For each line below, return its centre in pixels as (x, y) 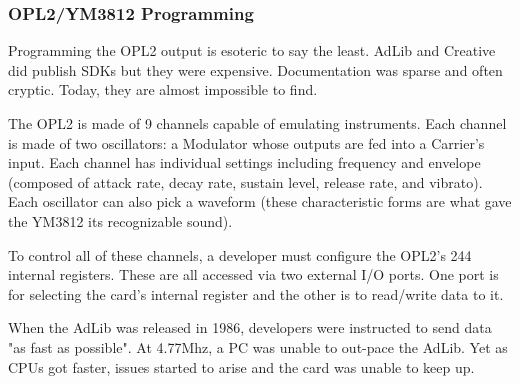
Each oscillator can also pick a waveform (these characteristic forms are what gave (260, 201)
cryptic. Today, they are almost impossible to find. (163, 89)
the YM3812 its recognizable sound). (120, 220)
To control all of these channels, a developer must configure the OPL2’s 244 (240, 254)
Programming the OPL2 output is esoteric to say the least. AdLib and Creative (252, 50)
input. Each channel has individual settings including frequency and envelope (244, 162)
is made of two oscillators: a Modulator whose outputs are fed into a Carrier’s (246, 142)
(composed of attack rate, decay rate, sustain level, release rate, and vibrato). (245, 181)
